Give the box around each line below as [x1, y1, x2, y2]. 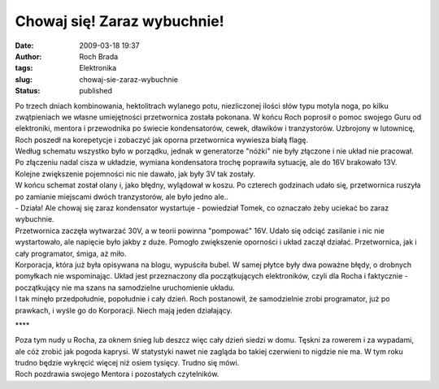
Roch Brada [79, 51, 119, 61]
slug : [15, 74, 33, 84]
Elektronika [79, 63, 117, 73]
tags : [15, 63, 33, 73]
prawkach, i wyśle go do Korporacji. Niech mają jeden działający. [15, 305, 233, 315]
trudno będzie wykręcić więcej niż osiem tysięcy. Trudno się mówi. [15, 358, 240, 368]
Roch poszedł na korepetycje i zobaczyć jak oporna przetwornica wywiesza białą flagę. [15, 135, 309, 145]
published [79, 86, 113, 96]
